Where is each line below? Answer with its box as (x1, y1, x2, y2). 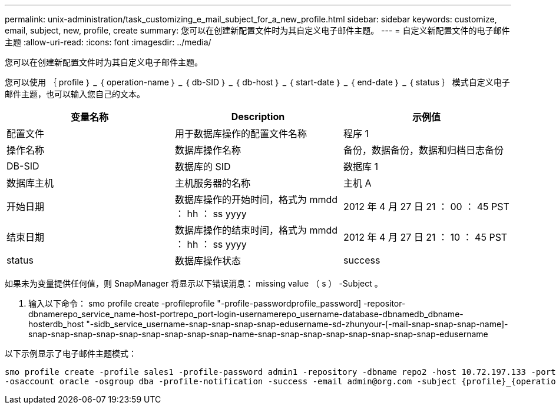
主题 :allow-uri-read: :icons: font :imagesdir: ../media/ (5, 37, 211, 47)
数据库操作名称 (174, 144, 241, 156)
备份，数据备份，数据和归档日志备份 (343, 144, 504, 156)
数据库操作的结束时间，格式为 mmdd (174, 224, 338, 236)
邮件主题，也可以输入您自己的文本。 (5, 89, 145, 99)
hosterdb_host (28, 319, 84, 329)
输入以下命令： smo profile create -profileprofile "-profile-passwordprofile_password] (28, 298, 362, 308)
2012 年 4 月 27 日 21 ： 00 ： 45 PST (343, 201, 509, 212)
